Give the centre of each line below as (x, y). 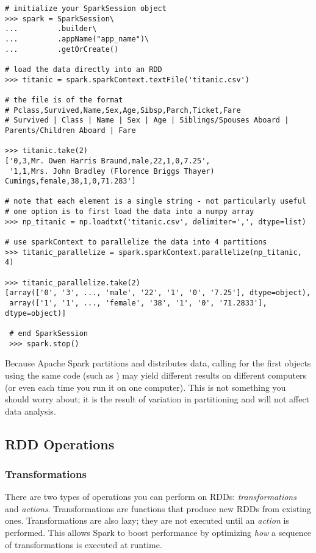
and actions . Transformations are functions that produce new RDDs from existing (158, 508)
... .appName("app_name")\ (77, 39)
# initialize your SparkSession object (86, 9)
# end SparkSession (49, 334)
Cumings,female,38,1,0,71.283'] (70, 181)
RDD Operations (60, 444)
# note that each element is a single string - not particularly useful (156, 202)
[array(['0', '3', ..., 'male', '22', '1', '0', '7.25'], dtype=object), (158, 293)
